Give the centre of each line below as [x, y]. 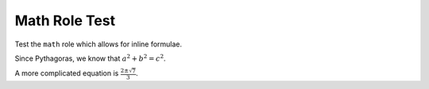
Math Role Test [65, 20]
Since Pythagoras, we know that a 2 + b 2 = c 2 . [90, 58]
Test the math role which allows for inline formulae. [99, 44]
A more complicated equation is [67, 73]
